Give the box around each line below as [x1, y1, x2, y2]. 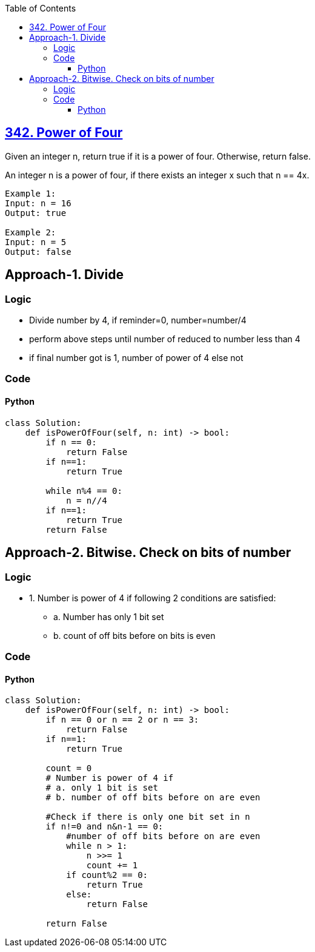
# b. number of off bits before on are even [45, 792, 260, 803]
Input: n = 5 [5, 237, 67, 247]
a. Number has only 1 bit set [53, 611, 164, 622]
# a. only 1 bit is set [45, 783, 158, 793]
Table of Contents [5, 3, 76, 13]
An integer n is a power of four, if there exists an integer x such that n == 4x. [5, 169, 310, 180]
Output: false [5, 246, 71, 257]
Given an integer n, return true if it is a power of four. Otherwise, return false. [5, 150, 311, 161]
